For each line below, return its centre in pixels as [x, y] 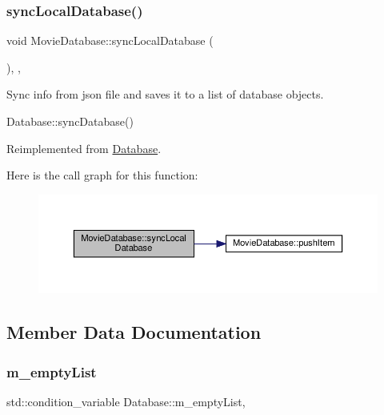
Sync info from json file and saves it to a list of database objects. [165, 94]
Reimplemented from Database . [84, 148]
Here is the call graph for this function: [102, 175]
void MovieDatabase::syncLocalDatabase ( [110, 40]
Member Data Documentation [134, 332]
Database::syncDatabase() [70, 121]
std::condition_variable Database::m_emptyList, [126, 401]
